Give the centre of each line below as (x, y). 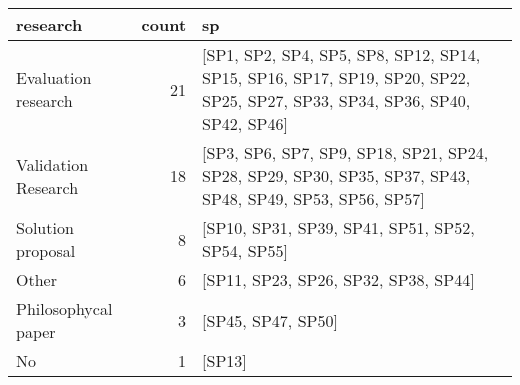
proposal (46, 250)
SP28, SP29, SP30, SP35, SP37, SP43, (336, 175)
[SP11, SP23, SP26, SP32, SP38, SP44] (338, 279)
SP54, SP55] (245, 250)
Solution (45, 227)
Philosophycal (64, 308)
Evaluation (54, 77)
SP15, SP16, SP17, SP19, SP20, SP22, (336, 77)
